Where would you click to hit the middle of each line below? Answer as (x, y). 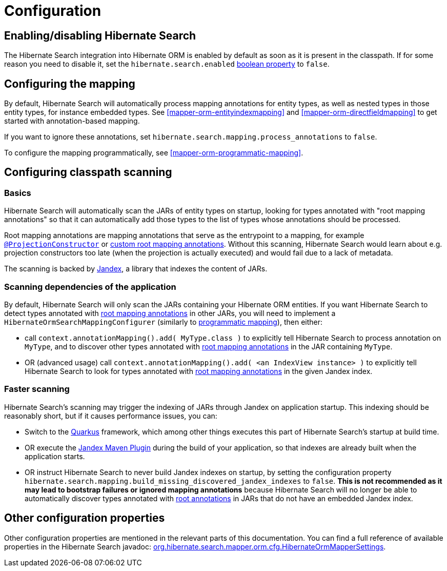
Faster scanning (37, 389)
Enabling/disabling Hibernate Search (100, 35)
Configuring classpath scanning (88, 172)
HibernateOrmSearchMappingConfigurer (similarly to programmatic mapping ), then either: (164, 322)
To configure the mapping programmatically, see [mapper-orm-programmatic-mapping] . (154, 153)
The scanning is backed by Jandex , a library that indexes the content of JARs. (136, 269)
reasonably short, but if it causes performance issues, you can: (111, 416)
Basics (18, 193)
